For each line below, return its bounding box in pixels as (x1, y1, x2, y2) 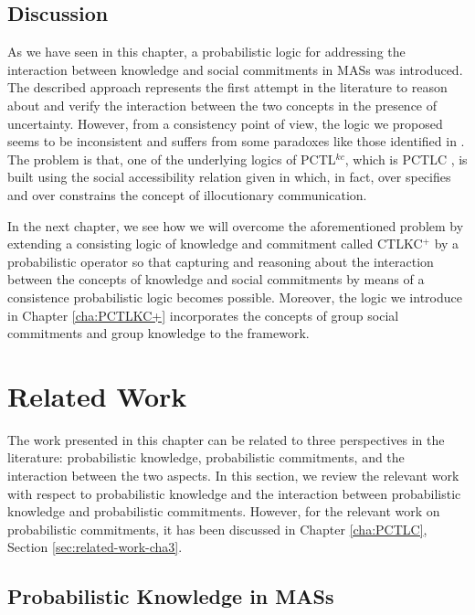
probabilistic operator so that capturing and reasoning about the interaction (7, 251, 434, 270)
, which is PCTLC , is (344, 149, 468, 168)
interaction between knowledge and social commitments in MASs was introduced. (7, 59, 463, 79)
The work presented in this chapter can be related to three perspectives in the (7, 429, 445, 449)
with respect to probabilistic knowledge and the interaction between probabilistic (7, 483, 461, 503)
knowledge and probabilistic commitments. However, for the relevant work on (7, 502, 440, 521)
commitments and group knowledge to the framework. (7, 323, 310, 343)
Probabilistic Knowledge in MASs (7, 582, 334, 610)
